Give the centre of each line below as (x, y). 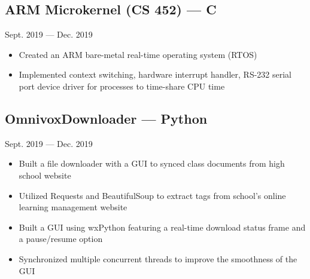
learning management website (73, 207)
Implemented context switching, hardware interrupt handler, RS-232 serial (155, 74)
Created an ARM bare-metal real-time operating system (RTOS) (138, 54)
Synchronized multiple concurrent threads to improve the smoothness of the (158, 258)
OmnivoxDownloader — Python (106, 118)
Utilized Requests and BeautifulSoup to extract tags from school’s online (152, 195)
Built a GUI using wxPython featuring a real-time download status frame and (162, 227)
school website (45, 175)
